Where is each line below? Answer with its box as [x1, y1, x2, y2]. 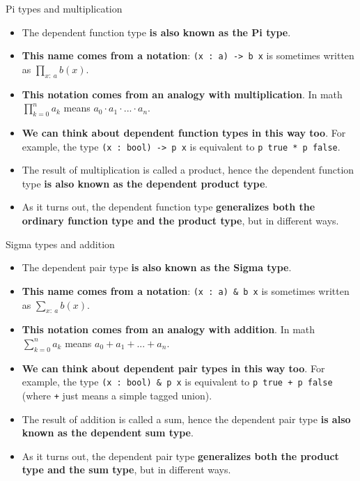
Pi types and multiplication [6, 1, 123, 15]
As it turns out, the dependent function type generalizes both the [22, 199, 315, 214]
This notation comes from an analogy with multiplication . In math [22, 86, 343, 101]
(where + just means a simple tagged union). [22, 388, 212, 402]
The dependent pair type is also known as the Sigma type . [22, 260, 292, 275]
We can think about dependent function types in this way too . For [22, 125, 346, 140]
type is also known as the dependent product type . [22, 176, 268, 190]
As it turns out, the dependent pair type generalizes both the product [22, 448, 339, 463]
